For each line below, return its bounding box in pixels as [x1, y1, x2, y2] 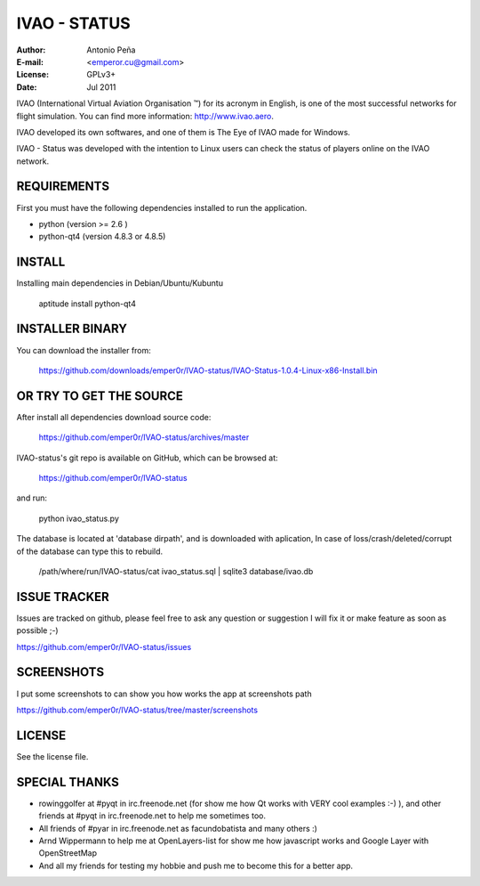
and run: [16, 492, 48, 503]
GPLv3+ [86, 69, 116, 80]
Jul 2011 [86, 81, 116, 93]
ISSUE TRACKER [16, 589, 110, 605]
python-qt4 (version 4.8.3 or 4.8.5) [38, 232, 166, 242]
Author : [16, 45, 46, 55]
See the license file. [16, 751, 89, 761]
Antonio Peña [86, 45, 136, 55]
